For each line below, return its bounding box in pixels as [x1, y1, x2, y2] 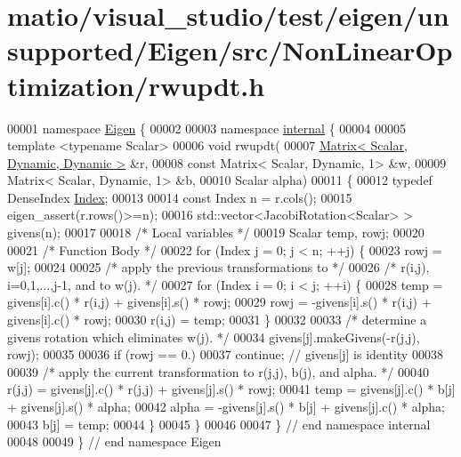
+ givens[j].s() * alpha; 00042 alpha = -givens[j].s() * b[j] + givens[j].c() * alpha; [7, 397, 445, 415]
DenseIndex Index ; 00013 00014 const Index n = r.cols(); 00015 [7, 188, 352, 206]
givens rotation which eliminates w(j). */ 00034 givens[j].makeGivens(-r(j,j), [7, 327, 420, 346]
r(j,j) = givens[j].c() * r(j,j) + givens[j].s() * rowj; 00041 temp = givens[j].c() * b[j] [7, 380, 456, 398]
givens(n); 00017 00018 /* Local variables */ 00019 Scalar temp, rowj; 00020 [7, 223, 425, 242]
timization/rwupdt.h [7, 67, 265, 103]
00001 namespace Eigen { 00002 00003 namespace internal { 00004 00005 [7, 118, 407, 137]
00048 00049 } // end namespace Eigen [7, 432, 222, 451]
